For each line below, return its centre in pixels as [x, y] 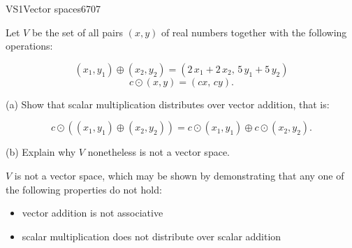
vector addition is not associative [93, 213]
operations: [29, 46]
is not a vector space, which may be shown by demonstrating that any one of [179, 175]
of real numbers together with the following [254, 32]
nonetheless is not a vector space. [159, 152]
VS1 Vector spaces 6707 [53, 8]
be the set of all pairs [77, 32]
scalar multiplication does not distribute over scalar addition [152, 236]
